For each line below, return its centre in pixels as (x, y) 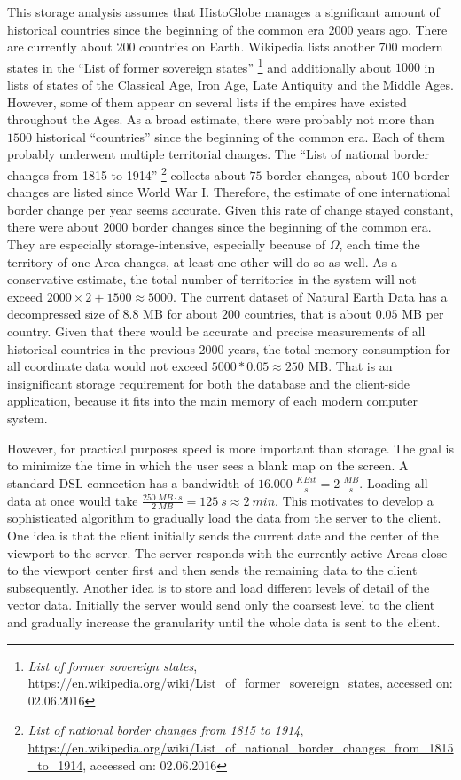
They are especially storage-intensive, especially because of (166, 244)
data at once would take (73, 500)
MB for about (180, 314)
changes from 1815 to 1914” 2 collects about (126, 173)
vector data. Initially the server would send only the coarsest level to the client (221, 605)
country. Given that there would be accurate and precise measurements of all (216, 331)
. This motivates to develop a (354, 500)
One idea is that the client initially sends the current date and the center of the (223, 535)
